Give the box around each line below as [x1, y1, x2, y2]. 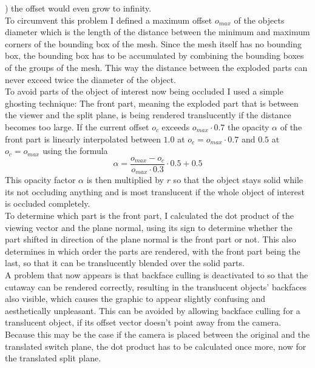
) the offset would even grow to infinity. [5, 2, 152, 14]
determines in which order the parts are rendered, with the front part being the [5, 244, 300, 257]
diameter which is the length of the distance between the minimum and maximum [5, 25, 310, 38]
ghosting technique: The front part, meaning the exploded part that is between [5, 96, 299, 109]
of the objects [234, 13, 285, 26]
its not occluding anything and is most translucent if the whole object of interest [5, 185, 305, 198]
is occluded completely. [5, 197, 90, 210]
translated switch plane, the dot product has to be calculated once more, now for [5, 340, 307, 352]
